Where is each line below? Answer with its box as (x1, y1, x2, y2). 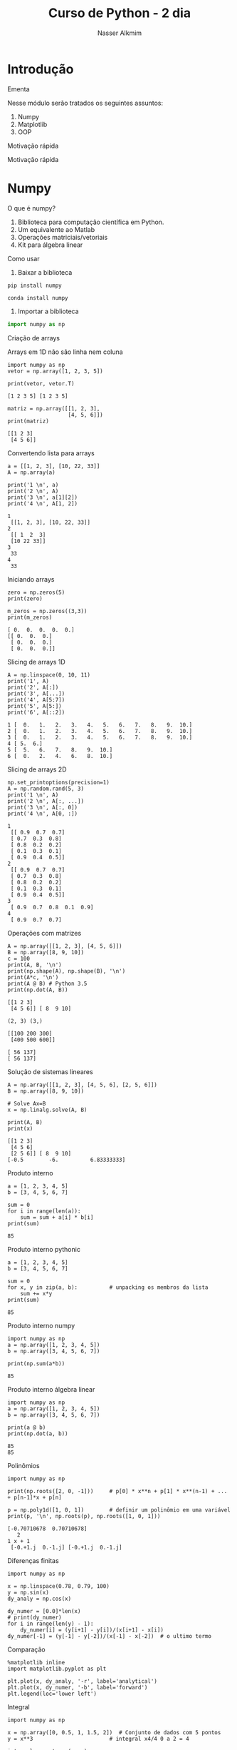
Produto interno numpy (7, 1321, 75, 1330)
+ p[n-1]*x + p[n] (7, 1494, 62, 1501)
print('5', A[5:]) (7, 702, 62, 709)
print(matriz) (7, 418, 50, 425)
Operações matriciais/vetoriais (17, 233, 108, 241)
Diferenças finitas (7, 1556, 59, 1564)
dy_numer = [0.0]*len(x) (7, 1607, 81, 1614)
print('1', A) (7, 677, 50, 684)
